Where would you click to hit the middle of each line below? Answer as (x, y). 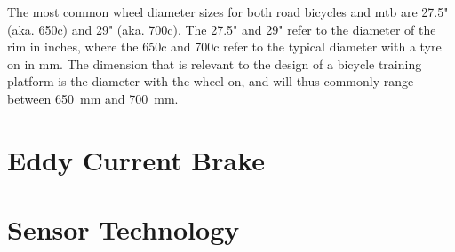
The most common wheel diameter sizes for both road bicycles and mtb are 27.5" (228, 12)
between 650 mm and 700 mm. (93, 98)
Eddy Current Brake (136, 159)
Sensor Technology (124, 229)
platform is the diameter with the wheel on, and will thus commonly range (211, 81)
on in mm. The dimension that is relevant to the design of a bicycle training (215, 63)
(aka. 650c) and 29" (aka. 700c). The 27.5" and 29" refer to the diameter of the (222, 29)
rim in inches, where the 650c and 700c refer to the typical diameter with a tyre (224, 47)
